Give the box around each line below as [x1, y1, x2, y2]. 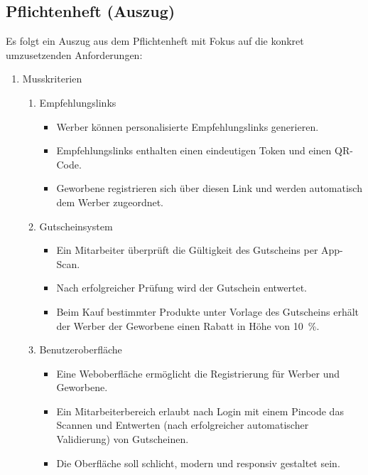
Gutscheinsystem [39, 218, 113, 233]
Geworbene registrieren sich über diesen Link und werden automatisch [56, 181, 362, 196]
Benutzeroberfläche [39, 342, 122, 357]
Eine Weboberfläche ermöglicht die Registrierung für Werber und [56, 365, 340, 380]
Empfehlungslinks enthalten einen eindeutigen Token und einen [56, 143, 332, 158]
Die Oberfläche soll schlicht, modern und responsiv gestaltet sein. [56, 455, 340, 470]
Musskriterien [22, 71, 82, 86]
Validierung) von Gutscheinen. [56, 432, 189, 447]
